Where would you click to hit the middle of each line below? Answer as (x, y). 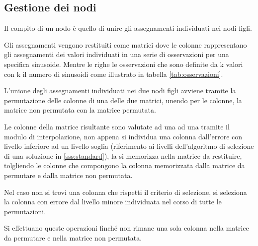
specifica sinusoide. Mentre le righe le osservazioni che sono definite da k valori (124, 64)
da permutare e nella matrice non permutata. (73, 237)
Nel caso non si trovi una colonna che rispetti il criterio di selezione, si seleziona (126, 192)
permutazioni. (25, 211)
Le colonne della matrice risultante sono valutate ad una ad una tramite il (117, 126)
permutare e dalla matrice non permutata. (68, 175)
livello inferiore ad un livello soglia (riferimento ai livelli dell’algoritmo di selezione (129, 146)
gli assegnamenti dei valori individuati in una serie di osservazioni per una (117, 54)
